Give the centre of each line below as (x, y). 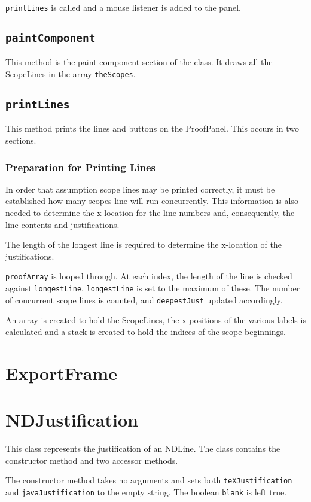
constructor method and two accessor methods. (92, 460)
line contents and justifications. (62, 224)
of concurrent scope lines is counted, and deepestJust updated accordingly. (144, 299)
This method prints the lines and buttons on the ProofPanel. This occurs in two (152, 128)
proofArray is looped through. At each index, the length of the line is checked (149, 276)
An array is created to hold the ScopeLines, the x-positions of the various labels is (156, 320)
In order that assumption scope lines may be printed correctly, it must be (140, 189)
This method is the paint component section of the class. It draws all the (139, 62)
